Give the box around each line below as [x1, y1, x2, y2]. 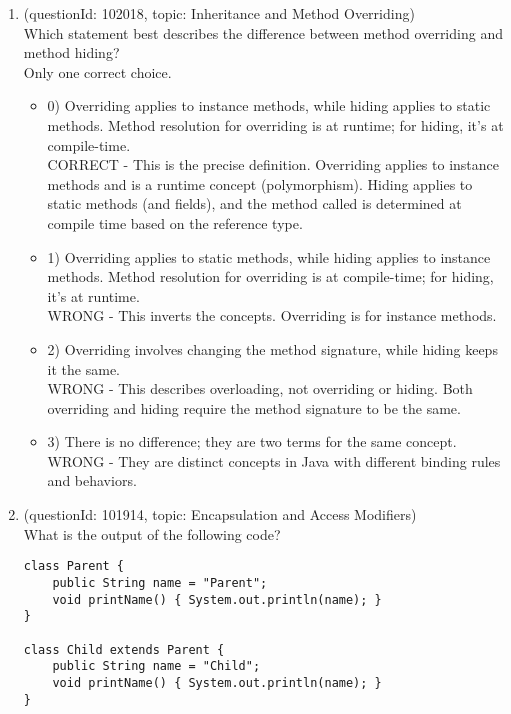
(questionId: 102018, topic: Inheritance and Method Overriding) [23, 3, 415, 23]
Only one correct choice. [23, 61, 172, 82]
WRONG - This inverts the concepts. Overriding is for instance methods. [47, 305, 497, 326]
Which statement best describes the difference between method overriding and [23, 22, 503, 43]
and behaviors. [47, 470, 137, 491]
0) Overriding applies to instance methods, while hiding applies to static [47, 95, 491, 116]
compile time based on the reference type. [47, 212, 303, 233]
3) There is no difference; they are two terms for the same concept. [47, 431, 457, 452]
